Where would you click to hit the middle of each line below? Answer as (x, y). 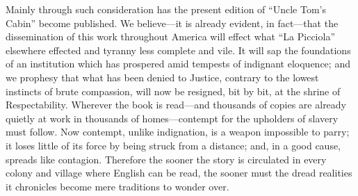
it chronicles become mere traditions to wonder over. (117, 186)
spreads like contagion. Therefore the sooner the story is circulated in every (166, 159)
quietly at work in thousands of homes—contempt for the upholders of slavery (172, 118)
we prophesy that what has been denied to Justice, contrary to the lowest (162, 77)
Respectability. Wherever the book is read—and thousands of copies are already (176, 105)
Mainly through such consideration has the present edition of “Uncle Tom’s (166, 9)
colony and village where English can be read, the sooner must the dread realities (179, 173)
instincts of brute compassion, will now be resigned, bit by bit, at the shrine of (173, 91)
